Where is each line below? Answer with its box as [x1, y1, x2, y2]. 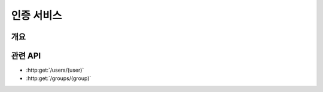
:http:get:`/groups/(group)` [26, 75, 92, 82]
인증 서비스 [11, 9, 62, 22]
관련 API [11, 51, 41, 61]
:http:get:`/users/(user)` [26, 66, 84, 74]
